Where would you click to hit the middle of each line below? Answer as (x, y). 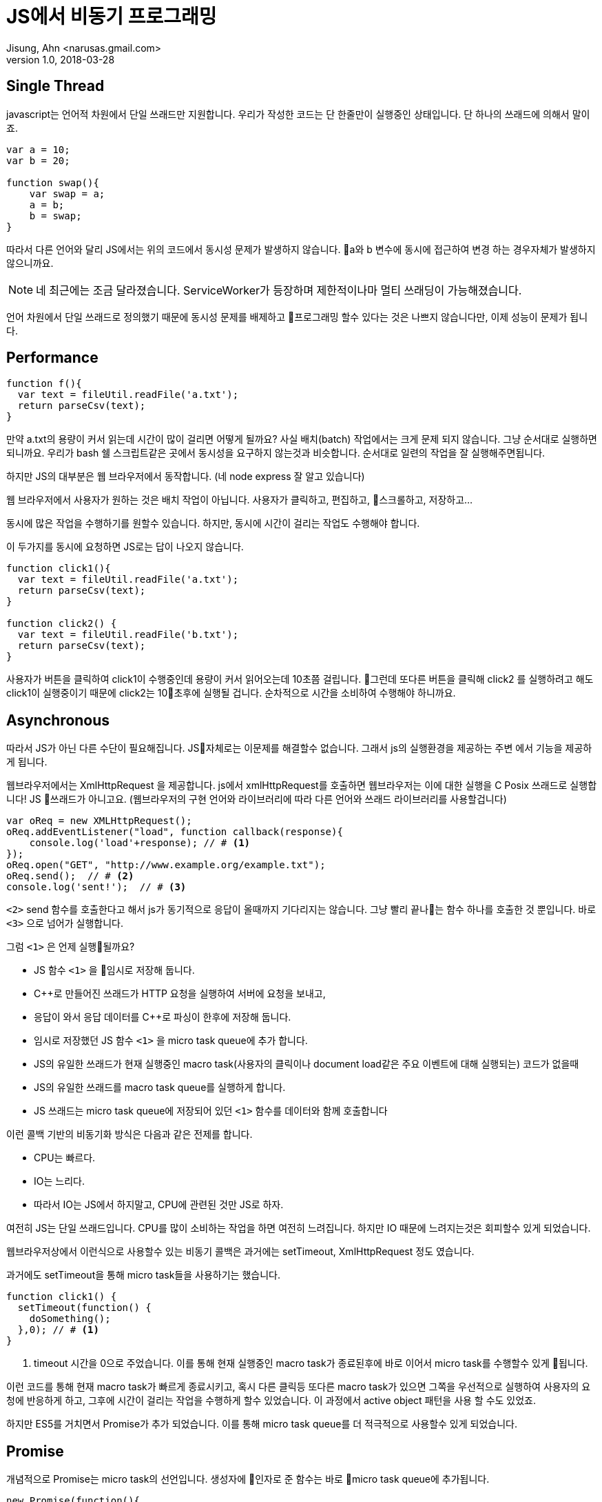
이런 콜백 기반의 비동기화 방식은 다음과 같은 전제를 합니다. (129, 1134)
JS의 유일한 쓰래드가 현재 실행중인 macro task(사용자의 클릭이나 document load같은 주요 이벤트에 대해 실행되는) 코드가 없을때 (307, 1064)
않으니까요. (30, 263)
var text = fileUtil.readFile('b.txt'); (128, 635)
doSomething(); (70, 1319)
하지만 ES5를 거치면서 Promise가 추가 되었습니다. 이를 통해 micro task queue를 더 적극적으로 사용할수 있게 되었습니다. (262, 1424)
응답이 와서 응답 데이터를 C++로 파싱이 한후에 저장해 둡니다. (163, 1017)
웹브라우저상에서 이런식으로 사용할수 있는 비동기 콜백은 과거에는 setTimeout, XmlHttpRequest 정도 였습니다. (240, 1252)
